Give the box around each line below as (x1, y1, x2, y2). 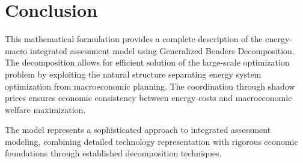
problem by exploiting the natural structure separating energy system (5, 67, 262, 80)
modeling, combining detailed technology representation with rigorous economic (5, 135, 298, 147)
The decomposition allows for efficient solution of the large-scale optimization (5, 56, 290, 69)
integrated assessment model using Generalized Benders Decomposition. (30, 44, 295, 57)
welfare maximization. (5, 103, 86, 115)
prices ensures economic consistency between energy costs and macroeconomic (5, 91, 292, 104)
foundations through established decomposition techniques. (5, 147, 222, 159)
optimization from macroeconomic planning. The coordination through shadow (5, 79, 295, 92)
